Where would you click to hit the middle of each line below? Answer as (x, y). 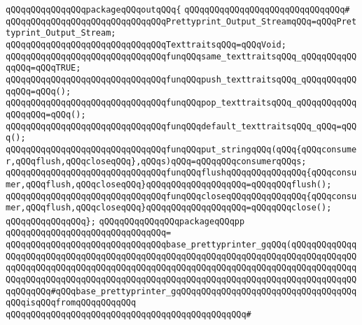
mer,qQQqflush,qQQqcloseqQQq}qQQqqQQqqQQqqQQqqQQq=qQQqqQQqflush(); (169, 184)
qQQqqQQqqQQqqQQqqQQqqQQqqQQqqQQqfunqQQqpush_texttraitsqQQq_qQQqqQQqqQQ (181, 79)
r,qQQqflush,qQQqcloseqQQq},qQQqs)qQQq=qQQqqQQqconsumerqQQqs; (156, 161)
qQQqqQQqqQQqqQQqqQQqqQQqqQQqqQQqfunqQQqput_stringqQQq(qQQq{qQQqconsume (181, 149)
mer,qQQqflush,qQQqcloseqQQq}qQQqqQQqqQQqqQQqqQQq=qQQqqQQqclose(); (169, 208)
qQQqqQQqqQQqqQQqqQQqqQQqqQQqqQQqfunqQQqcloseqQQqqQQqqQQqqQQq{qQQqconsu (181, 196)
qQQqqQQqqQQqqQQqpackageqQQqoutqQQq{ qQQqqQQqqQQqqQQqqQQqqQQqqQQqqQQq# (178, 10)
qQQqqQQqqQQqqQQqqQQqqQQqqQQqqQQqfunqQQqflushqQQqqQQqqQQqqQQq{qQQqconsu (181, 173)
